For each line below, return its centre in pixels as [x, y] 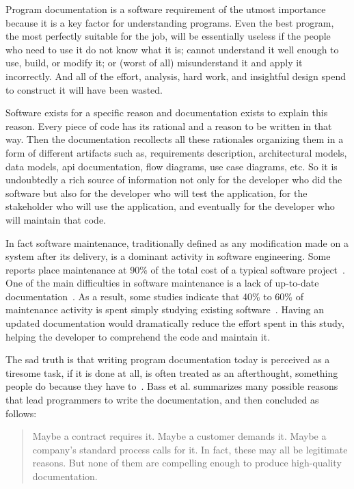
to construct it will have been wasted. [84, 89]
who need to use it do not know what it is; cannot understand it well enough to [172, 49]
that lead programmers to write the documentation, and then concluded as [162, 400]
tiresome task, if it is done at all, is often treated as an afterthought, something [172, 372]
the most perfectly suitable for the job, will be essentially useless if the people [168, 36]
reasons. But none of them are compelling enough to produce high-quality [187, 463]
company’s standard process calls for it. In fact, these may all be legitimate [190, 449]
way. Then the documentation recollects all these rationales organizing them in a [175, 139]
